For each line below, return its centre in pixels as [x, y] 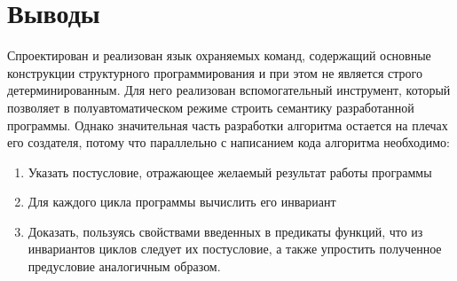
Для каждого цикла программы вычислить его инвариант [182, 202]
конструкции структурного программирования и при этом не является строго [215, 72]
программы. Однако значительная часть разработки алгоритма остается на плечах [228, 125]
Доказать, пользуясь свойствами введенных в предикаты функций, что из [225, 231]
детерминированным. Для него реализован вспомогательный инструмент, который [229, 90]
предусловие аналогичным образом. [124, 266]
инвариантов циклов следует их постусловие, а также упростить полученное [235, 249]
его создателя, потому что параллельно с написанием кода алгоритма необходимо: [229, 142]
